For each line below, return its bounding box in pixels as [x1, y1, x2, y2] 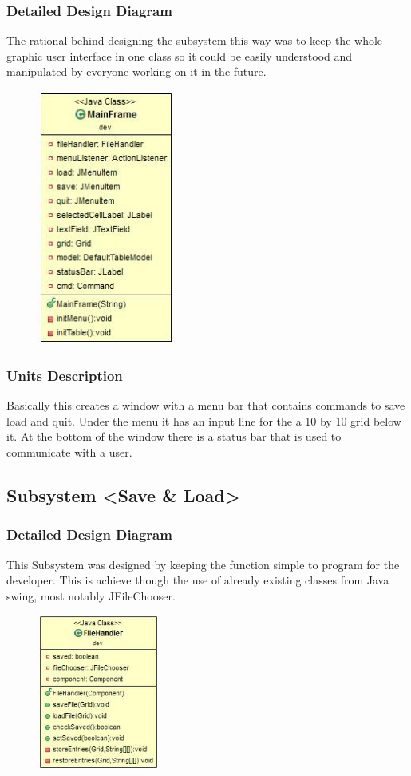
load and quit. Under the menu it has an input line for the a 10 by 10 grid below [6, 412, 401, 429]
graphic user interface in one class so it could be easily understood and [6, 47, 353, 64]
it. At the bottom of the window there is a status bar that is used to [6, 428, 342, 445]
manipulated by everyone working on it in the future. [6, 63, 267, 80]
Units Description [6, 365, 123, 385]
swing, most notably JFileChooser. [6, 587, 176, 604]
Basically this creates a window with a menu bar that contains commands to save [6, 397, 405, 414]
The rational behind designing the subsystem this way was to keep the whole [6, 32, 383, 49]
